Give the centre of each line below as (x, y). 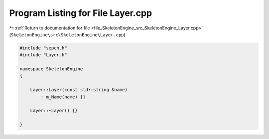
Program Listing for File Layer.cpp (80, 13)
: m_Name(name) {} (63, 97)
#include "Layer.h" (43, 55)
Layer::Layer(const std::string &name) (79, 90)
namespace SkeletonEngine (51, 69)
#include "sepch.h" (43, 48)
